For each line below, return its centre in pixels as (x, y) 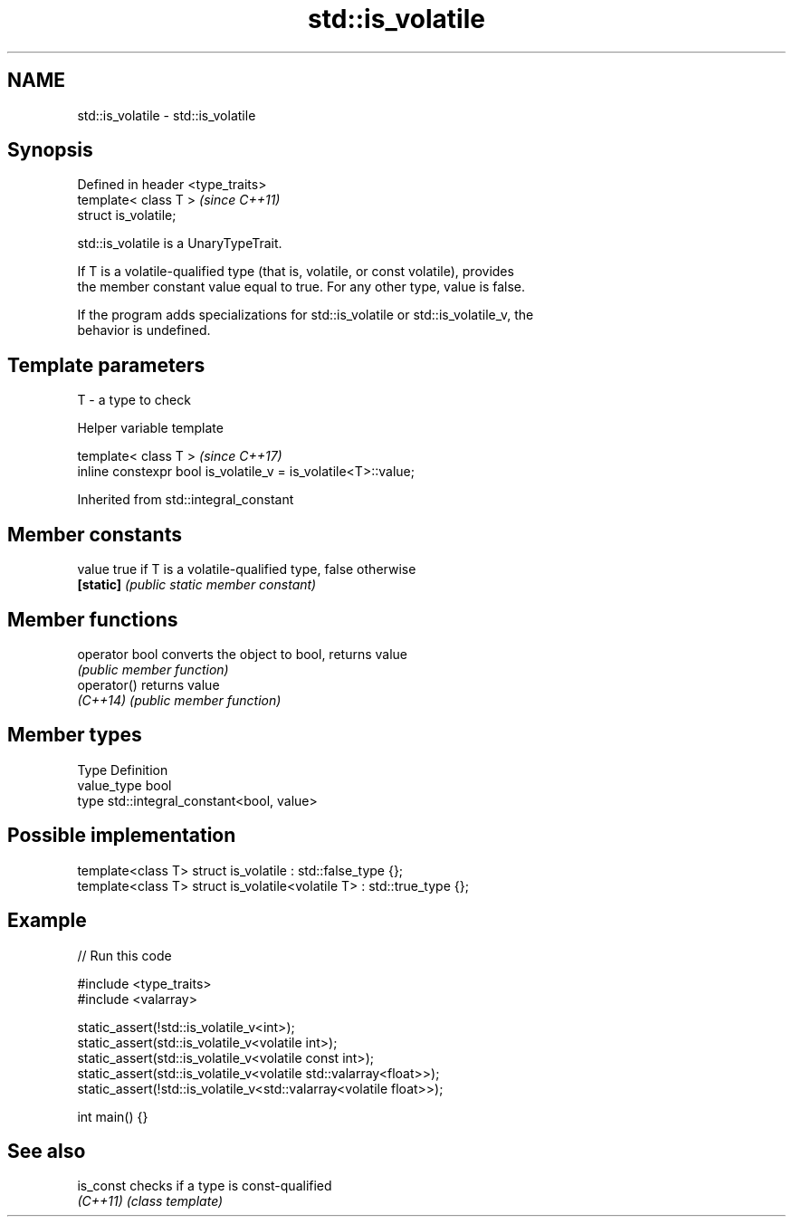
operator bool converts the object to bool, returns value (242, 654)
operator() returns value (148, 684)
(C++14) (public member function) (179, 700)
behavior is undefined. (144, 330)
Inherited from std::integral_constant (186, 500)
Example (47, 921)
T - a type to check (134, 400)
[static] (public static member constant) (197, 585)
